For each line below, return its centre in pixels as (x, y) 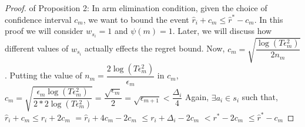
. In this (269, 19)
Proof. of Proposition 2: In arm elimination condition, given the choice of (136, 8)
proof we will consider (44, 31)
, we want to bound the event (136, 19)
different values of (37, 48)
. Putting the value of (43, 75)
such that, (260, 97)
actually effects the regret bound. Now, (155, 48)
